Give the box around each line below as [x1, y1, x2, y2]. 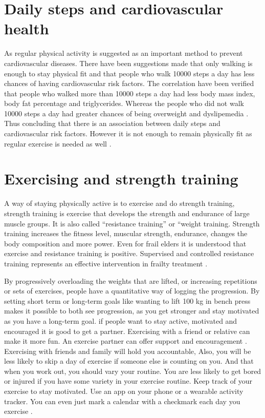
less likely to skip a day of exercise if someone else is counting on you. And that [4, 356, 254, 366]
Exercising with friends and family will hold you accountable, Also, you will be [4, 345, 251, 356]
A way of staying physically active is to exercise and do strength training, [4, 198, 235, 208]
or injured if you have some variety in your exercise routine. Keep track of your [4, 375, 253, 386]
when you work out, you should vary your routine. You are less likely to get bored [4, 365, 261, 376]
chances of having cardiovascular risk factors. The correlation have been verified [4, 78, 254, 89]
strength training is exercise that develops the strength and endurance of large [4, 207, 250, 218]
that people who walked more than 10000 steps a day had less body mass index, [4, 88, 255, 98]
